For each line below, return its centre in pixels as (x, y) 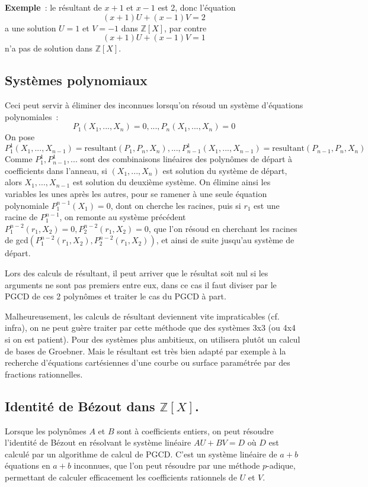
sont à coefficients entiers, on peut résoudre (195, 430)
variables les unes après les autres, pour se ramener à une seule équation (136, 194)
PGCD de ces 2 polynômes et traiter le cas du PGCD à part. (116, 296)
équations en (28, 465)
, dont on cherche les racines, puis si (176, 205)
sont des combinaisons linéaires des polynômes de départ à (186, 159)
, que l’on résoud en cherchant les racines (223, 228)
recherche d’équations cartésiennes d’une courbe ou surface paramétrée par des (148, 362)
